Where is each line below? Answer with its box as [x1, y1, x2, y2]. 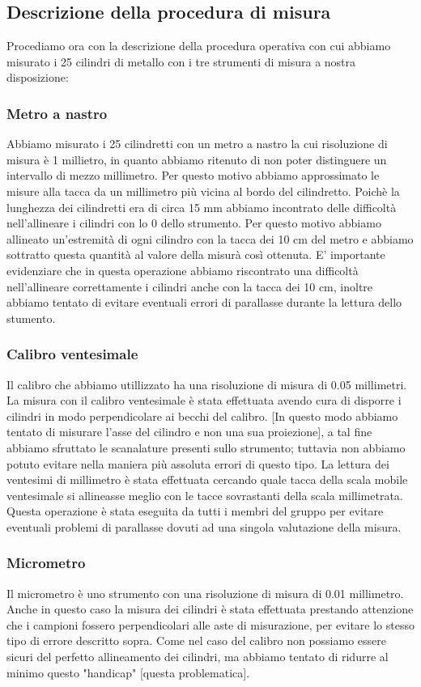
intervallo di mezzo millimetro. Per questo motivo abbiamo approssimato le [6, 167, 380, 184]
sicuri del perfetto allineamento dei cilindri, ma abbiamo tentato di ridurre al [6, 648, 389, 665]
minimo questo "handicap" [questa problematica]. [6, 664, 250, 681]
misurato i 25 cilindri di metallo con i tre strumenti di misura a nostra [6, 53, 356, 70]
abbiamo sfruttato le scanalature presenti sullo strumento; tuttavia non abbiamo [6, 439, 406, 456]
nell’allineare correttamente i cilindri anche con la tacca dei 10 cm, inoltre [6, 278, 373, 295]
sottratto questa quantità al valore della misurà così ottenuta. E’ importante [6, 246, 385, 263]
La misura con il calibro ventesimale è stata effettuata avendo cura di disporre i [6, 392, 402, 409]
